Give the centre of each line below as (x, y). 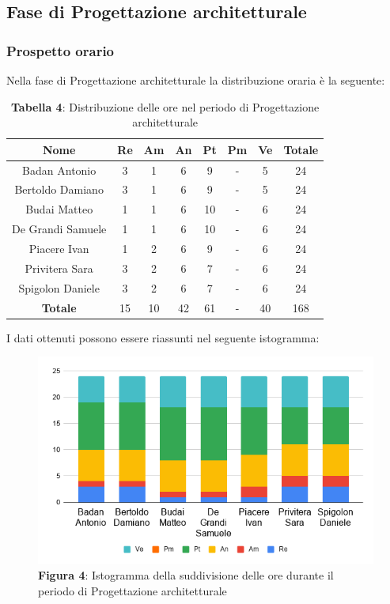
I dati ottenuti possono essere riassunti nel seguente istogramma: (163, 337)
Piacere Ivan (59, 248)
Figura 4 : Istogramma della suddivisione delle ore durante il (186, 574)
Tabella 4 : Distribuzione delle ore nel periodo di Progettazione (165, 106)
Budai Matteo (59, 209)
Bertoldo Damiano (59, 189)
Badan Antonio (59, 170)
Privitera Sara (59, 268)
